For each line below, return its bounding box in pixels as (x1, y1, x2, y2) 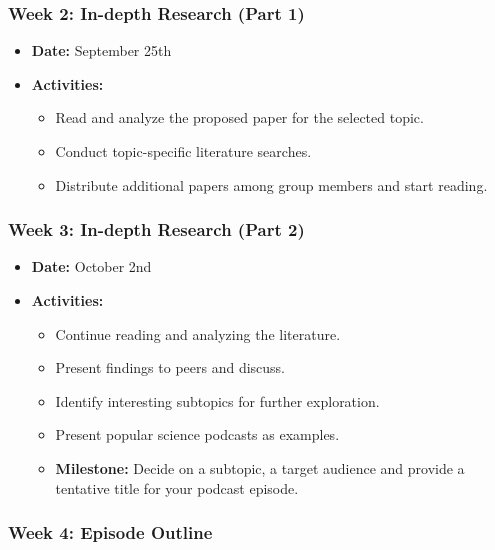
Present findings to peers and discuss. (55, 357, 285, 378)
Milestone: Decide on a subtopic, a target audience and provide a (55, 457, 465, 478)
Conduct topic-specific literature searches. (55, 141, 312, 161)
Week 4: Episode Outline (8, 520, 213, 545)
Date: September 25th (31, 40, 172, 61)
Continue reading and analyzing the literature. (55, 323, 341, 344)
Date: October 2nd (31, 256, 152, 277)
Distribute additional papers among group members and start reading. (55, 174, 488, 195)
